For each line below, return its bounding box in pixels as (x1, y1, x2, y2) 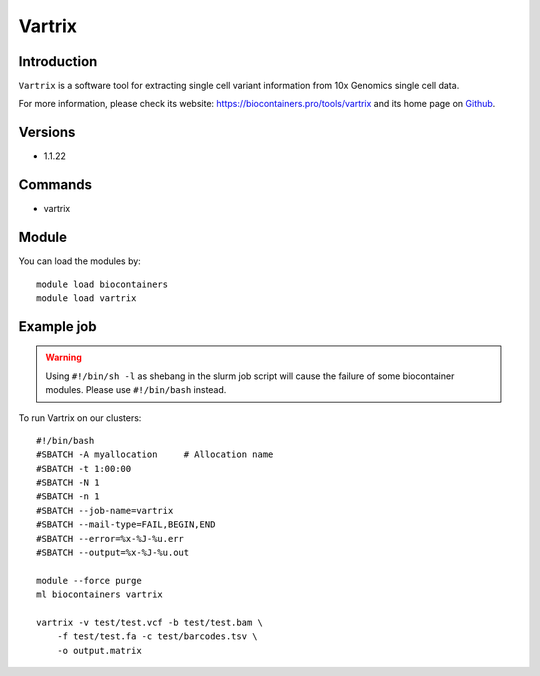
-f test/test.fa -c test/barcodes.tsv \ (56, 631, 259, 642)
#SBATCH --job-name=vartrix (36, 505, 174, 516)
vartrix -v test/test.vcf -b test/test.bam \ (36, 617, 264, 628)
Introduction (18, 53, 98, 70)
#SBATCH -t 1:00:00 (36, 463, 132, 474)
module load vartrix (36, 292, 137, 304)
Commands (18, 176, 93, 194)
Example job (18, 318, 97, 335)
